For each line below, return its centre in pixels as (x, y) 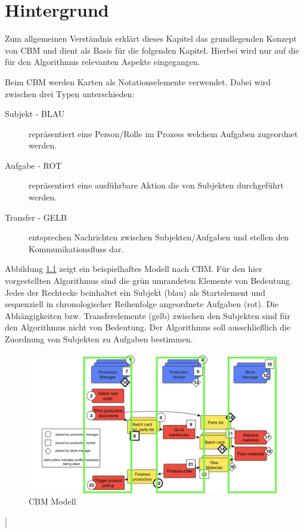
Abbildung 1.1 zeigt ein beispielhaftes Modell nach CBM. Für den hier (134, 269)
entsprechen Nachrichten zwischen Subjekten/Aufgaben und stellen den (159, 237)
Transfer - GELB (36, 217)
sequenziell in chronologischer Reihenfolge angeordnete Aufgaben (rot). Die (142, 304)
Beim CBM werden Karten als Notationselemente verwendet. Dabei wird (138, 81)
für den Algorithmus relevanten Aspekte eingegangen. (103, 62)
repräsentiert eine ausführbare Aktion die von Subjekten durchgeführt (156, 185)
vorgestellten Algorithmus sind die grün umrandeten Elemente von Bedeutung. (149, 281)
